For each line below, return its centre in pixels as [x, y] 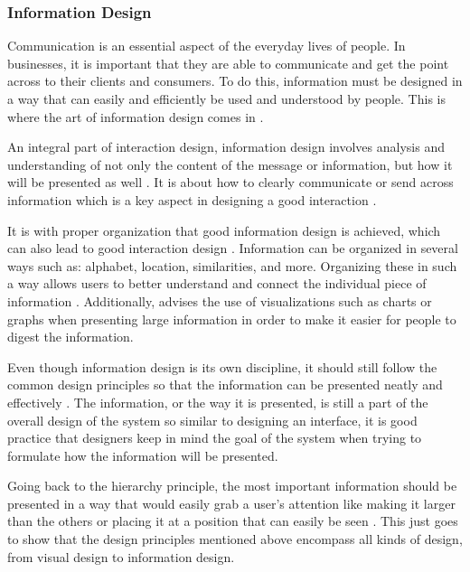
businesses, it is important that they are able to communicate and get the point [228, 63]
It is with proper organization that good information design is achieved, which [224, 230]
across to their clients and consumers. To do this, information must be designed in [235, 81]
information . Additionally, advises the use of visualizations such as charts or [220, 300]
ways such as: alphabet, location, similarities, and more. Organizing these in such [232, 265]
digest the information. [70, 337]
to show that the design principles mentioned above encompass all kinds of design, [235, 539]
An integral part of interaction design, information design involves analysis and [226, 147]
